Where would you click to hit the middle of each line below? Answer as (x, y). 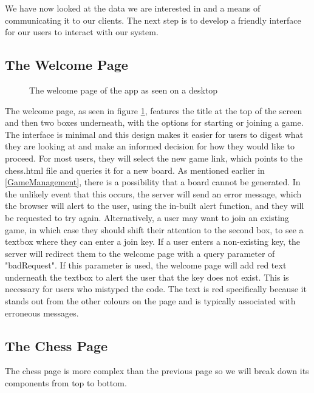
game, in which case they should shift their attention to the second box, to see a (154, 229)
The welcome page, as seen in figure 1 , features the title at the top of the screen (154, 110)
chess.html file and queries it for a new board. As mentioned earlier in (135, 170)
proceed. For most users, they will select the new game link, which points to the (154, 158)
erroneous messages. (42, 313)
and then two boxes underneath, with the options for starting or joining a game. (154, 122)
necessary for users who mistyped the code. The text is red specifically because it (156, 289)
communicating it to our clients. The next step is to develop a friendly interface (153, 20)
